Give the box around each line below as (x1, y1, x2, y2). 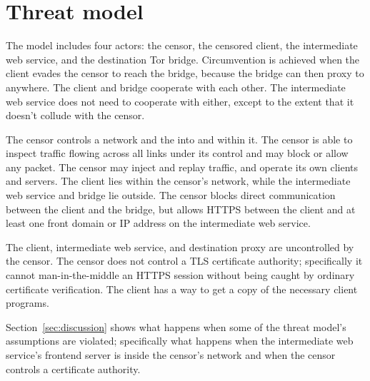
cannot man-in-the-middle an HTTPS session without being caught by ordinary (6, 268, 355, 283)
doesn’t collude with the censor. (6, 108, 145, 123)
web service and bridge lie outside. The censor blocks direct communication (6, 188, 336, 203)
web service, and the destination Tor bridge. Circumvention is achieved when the (6, 51, 360, 66)
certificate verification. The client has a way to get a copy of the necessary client (6, 281, 358, 296)
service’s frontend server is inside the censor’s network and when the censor (6, 347, 336, 362)
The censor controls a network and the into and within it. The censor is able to (6, 131, 353, 146)
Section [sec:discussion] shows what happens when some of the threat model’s (6, 319, 346, 334)
